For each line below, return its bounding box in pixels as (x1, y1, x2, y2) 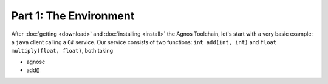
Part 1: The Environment (11, 9, 135, 22)
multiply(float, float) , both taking (11, 47, 114, 54)
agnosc (26, 58, 46, 65)
